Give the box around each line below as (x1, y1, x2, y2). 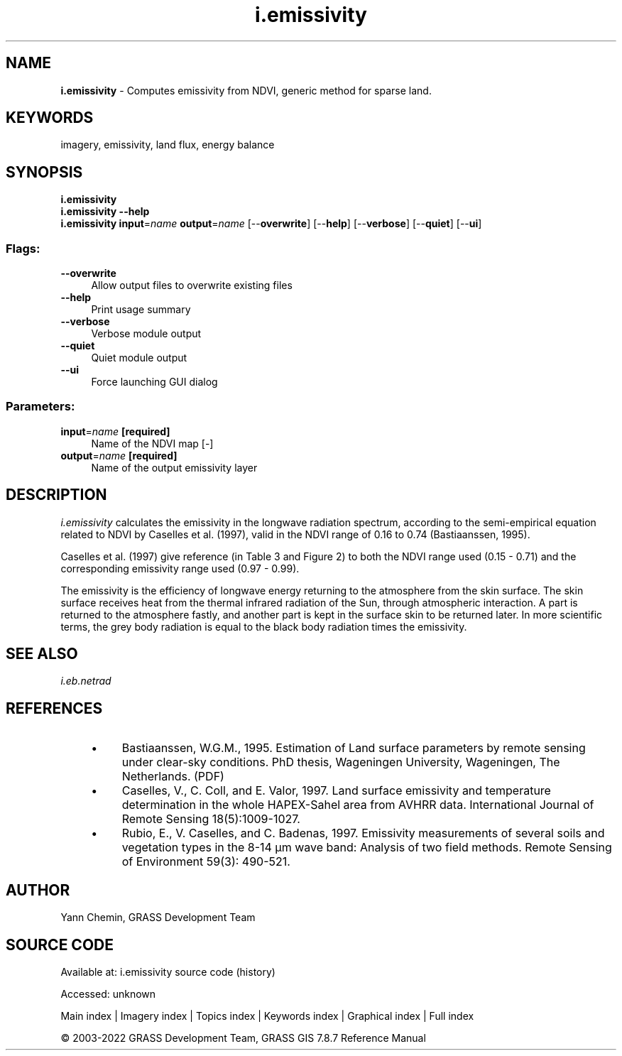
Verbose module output (91, 327, 202, 340)
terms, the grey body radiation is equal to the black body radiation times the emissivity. (60, 620, 467, 633)
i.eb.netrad (60, 675, 111, 687)
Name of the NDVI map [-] (91, 437, 214, 450)
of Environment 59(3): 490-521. (121, 854, 290, 869)
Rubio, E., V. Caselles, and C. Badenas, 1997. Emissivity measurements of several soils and (121, 826, 605, 841)
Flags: (6, 241, 40, 256)
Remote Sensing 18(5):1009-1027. (121, 812, 300, 827)
